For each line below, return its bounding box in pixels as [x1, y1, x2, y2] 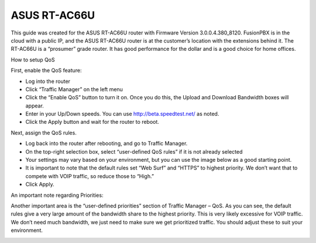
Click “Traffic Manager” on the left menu [25, 85, 123, 93]
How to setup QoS [11, 56, 55, 63]
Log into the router [25, 78, 70, 85]
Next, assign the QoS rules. [11, 129, 77, 136]
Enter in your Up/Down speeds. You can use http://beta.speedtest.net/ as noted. [25, 110, 219, 117]
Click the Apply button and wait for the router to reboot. [25, 119, 159, 126]
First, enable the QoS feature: [11, 67, 82, 74]
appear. [25, 102, 44, 109]
